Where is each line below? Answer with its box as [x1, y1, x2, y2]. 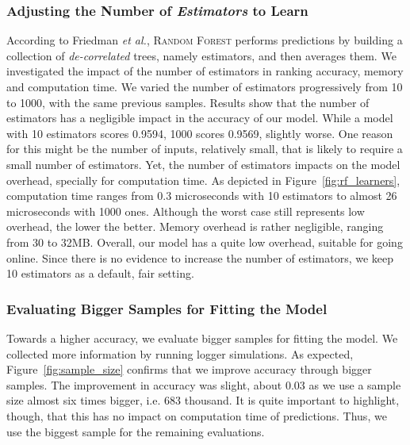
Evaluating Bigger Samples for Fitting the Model [6, 298, 328, 318]
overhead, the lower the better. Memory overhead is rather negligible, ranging [6, 218, 384, 235]
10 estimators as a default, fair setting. [6, 265, 194, 282]
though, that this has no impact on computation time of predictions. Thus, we [6, 407, 387, 424]
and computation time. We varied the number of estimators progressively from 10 [6, 79, 403, 94]
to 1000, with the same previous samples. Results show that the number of [6, 94, 370, 110]
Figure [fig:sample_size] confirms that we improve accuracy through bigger [6, 361, 372, 378]
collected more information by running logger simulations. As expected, [6, 345, 354, 362]
